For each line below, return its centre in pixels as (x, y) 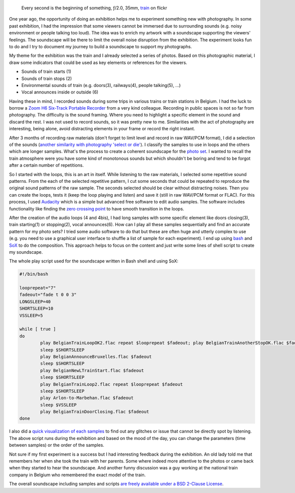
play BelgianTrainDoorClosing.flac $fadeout (95, 412)
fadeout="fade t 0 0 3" (48, 295)
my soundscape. (26, 252)
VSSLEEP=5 (31, 315)
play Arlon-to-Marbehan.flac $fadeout (87, 398)
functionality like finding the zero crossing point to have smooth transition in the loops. (97, 208)
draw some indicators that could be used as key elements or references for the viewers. (98, 62)
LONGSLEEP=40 (35, 302)
